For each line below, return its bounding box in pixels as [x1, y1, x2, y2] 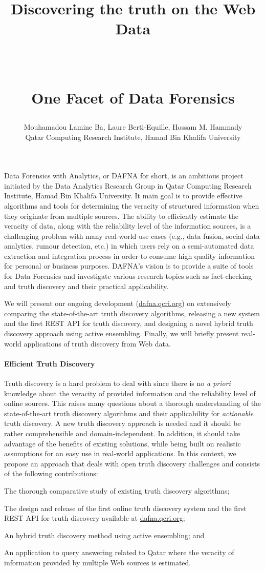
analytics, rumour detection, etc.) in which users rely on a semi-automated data [4, 240, 254, 251]
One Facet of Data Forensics [31, 87, 235, 108]
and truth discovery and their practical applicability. [4, 280, 169, 291]
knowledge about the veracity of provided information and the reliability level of [4, 388, 256, 398]
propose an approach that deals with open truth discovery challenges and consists [4, 458, 260, 468]
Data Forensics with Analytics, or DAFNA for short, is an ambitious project [4, 170, 244, 181]
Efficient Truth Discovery [4, 358, 95, 369]
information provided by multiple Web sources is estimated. [4, 557, 191, 567]
